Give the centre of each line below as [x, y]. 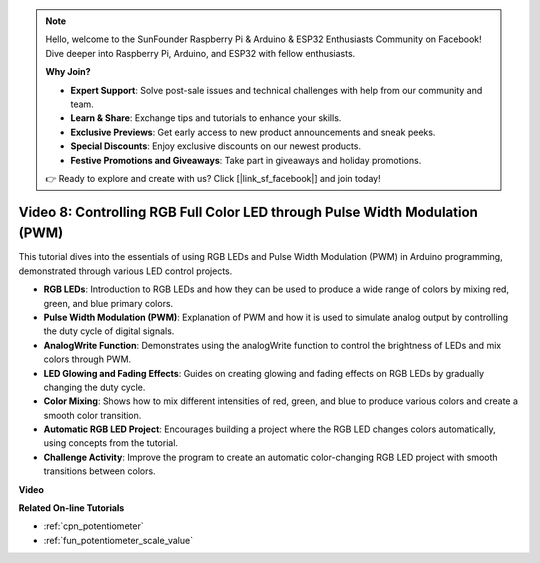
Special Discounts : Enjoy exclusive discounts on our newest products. [216, 146]
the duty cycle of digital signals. [109, 331]
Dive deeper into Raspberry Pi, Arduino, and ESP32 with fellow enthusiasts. [200, 53]
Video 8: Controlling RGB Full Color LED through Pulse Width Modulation [248, 211]
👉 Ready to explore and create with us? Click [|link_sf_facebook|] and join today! [213, 178]
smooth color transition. [92, 415]
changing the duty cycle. [94, 387]
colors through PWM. [87, 359]
